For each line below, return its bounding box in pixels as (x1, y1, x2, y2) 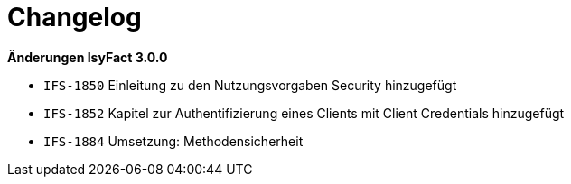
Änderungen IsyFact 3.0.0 (7, 49, 168, 65)
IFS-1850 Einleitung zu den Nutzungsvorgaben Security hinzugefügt (43, 77, 457, 93)
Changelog (7, 2, 142, 32)
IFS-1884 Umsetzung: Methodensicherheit (43, 133, 304, 149)
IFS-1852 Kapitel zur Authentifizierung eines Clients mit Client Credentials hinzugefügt (43, 105, 565, 121)
